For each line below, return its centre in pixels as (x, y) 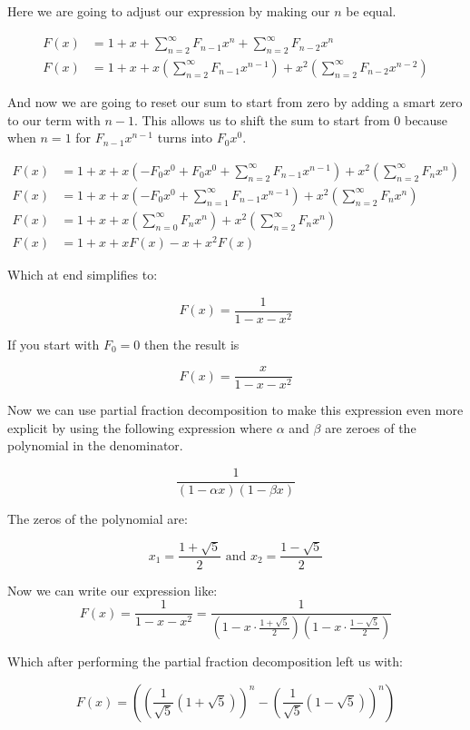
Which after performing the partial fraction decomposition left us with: (205, 661)
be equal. (371, 11)
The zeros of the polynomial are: (98, 519)
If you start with (54, 344)
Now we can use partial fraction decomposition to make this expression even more (235, 410)
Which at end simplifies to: (83, 274)
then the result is (191, 344)
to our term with (54, 119)
